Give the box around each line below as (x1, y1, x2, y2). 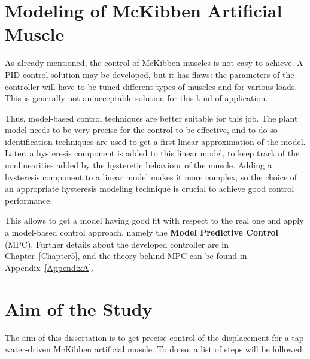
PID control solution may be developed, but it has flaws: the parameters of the (5, 68, 294, 80)
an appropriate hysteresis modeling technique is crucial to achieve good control (5, 182, 294, 195)
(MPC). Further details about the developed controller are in (5, 237, 229, 250)
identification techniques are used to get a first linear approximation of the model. (5, 135, 306, 147)
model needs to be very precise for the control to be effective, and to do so (5, 123, 278, 136)
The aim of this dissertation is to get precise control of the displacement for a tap (5, 331, 304, 343)
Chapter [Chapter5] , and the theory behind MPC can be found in (5, 249, 247, 262)
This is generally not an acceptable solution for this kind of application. (5, 92, 268, 104)
